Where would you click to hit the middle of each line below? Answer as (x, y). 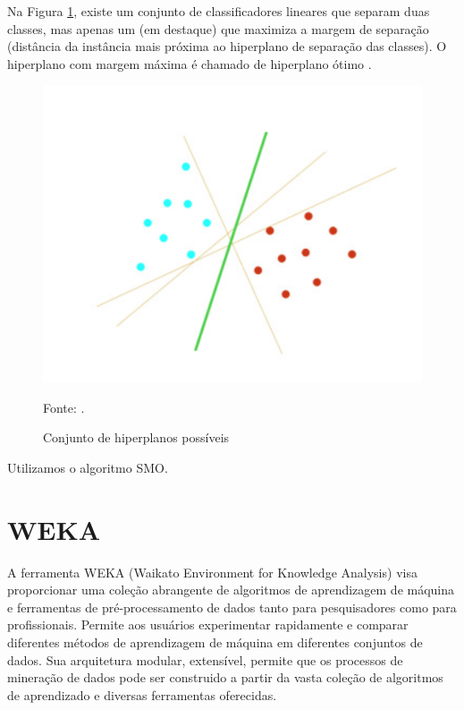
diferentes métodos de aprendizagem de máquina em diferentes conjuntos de (215, 642)
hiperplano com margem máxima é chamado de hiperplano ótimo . (190, 63)
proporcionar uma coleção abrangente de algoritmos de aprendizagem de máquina (231, 590)
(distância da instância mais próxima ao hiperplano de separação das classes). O (227, 46)
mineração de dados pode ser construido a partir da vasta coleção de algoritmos (225, 677)
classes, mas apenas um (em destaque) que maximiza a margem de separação (218, 28)
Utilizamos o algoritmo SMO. (88, 467)
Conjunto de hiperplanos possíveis (136, 437)
